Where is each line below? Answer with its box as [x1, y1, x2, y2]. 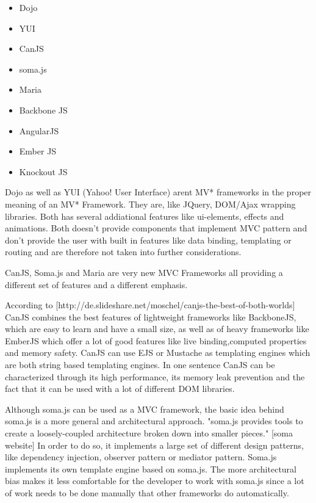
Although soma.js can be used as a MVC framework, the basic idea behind [5, 402, 284, 415]
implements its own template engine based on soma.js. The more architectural [5, 462, 297, 475]
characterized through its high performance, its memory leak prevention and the [5, 370, 305, 383]
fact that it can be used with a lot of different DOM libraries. [5, 382, 235, 395]
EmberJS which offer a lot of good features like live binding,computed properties [5, 334, 307, 347]
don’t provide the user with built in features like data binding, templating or [5, 233, 292, 246]
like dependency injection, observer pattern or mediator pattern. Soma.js [5, 451, 277, 463]
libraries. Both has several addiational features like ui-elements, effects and [5, 209, 284, 222]
